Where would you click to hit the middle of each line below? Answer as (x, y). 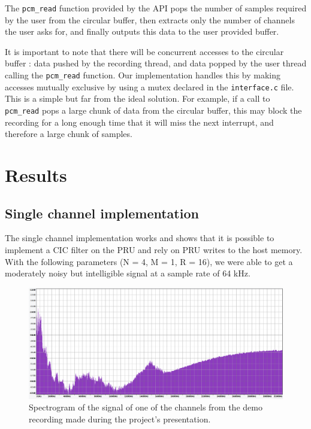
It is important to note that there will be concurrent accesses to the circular (144, 51)
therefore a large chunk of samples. (69, 134)
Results (36, 174)
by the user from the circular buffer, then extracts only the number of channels (150, 19)
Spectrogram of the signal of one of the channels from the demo (146, 407)
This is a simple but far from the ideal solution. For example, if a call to (138, 98)
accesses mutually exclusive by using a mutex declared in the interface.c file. (150, 86)
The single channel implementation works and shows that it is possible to (140, 238)
